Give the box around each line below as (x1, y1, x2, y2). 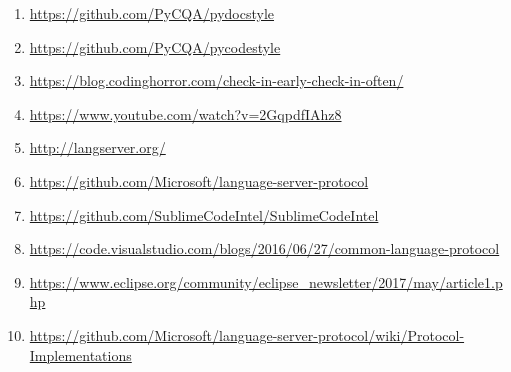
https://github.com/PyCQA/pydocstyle (29, 3, 275, 23)
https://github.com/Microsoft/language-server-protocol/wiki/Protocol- (29, 324, 465, 345)
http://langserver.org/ (29, 137, 166, 158)
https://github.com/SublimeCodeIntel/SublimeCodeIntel (29, 204, 379, 225)
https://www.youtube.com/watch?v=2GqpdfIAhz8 (29, 103, 342, 124)
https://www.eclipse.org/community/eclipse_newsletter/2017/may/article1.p (29, 271, 503, 292)
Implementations (29, 344, 132, 365)
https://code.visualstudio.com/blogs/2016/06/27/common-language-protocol (29, 238, 500, 259)
